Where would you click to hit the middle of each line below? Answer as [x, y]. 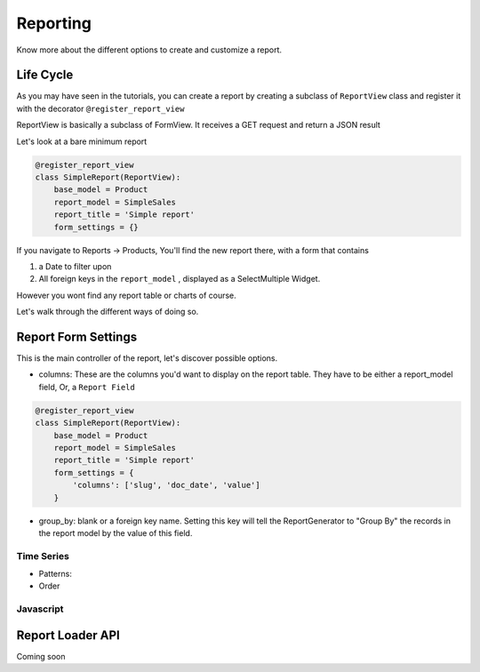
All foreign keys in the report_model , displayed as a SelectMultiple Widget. [180, 279]
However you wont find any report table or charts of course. [127, 295]
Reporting [54, 23]
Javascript [40, 609]
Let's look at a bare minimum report [82, 141]
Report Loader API [68, 635]
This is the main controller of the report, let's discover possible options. [147, 358]
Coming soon [41, 656]
